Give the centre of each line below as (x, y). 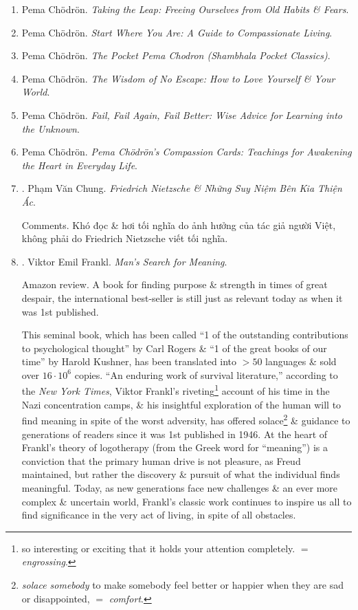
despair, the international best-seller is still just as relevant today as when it (182, 297)
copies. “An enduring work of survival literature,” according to (206, 374)
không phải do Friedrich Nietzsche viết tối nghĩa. (125, 238)
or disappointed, (56, 598)
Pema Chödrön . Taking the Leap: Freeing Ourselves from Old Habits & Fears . (185, 9)
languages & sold (301, 361)
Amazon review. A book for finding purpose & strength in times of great (175, 284)
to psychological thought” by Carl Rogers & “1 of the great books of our (174, 348)
